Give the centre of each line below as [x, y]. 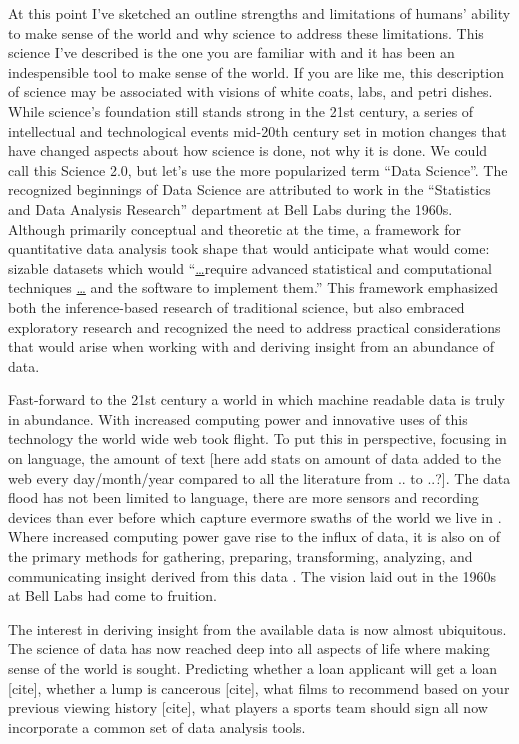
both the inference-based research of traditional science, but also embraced [236, 306]
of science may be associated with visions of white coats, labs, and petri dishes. [250, 91]
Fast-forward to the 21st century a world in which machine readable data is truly [256, 399]
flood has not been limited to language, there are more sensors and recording [243, 497]
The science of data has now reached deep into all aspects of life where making [249, 648]
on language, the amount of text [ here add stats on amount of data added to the [254, 458]
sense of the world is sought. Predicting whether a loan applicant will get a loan [253, 668]
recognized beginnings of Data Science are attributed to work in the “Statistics [249, 189]
